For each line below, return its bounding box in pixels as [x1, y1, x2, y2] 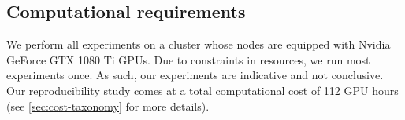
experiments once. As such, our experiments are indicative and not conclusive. [6, 67, 384, 83]
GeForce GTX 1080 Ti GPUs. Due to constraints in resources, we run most [6, 51, 370, 67]
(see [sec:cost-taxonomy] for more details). [6, 97, 210, 114]
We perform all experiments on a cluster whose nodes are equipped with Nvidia [6, 36, 391, 53]
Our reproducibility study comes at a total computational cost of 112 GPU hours [6, 82, 399, 98]
